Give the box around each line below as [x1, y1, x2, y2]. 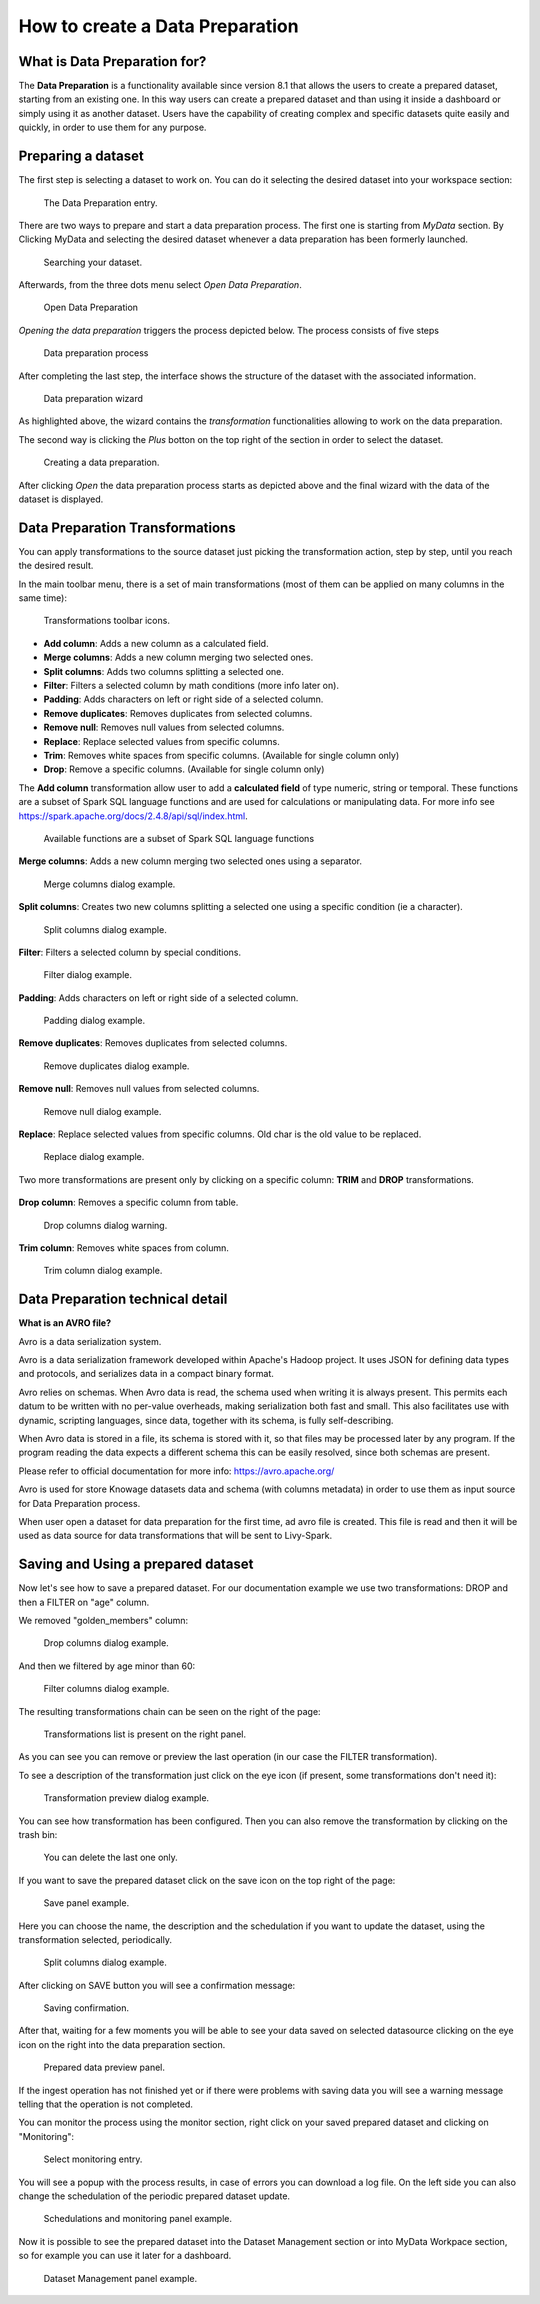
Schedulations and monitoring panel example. [43, 2213, 232, 2225]
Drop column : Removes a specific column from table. [18, 1196, 239, 1209]
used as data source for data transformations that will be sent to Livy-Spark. [18, 1530, 333, 1542]
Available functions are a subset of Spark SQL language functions [43, 832, 315, 844]
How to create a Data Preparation [18, 15, 299, 37]
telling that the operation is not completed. [18, 2098, 194, 2110]
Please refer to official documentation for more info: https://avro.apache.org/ [18, 1465, 335, 1477]
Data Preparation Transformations [18, 519, 236, 536]
